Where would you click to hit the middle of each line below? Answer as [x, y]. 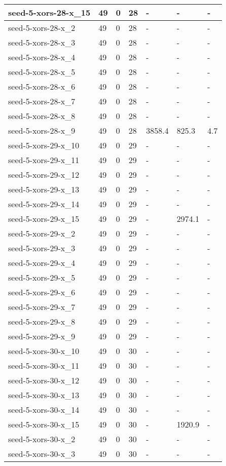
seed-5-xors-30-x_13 [44, 395]
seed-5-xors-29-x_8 [42, 321]
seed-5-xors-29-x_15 [44, 219]
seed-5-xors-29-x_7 [42, 307]
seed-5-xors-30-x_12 [44, 380]
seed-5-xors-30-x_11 [44, 365]
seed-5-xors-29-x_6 [42, 292]
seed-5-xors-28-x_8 [42, 116]
